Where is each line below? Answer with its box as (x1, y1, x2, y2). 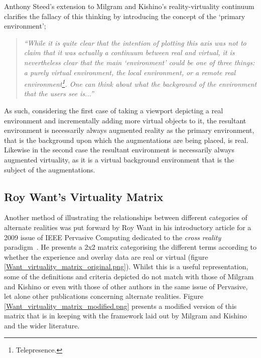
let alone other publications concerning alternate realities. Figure (4, 291, 203, 301)
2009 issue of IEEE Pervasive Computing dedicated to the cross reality (4, 232, 221, 242)
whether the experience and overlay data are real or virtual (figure (4, 251, 208, 262)
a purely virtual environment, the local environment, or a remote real (24, 67, 236, 77)
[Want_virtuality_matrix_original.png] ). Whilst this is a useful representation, (4, 261, 248, 272)
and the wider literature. (4, 320, 80, 330)
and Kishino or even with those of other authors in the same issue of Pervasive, (4, 281, 248, 291)
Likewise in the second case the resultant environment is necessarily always (4, 144, 234, 155)
